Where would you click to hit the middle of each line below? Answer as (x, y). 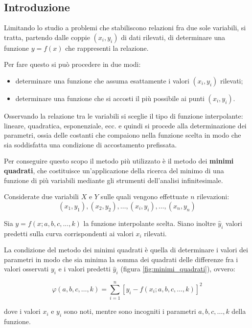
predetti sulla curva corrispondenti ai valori (69, 233)
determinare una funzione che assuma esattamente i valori (102, 80)
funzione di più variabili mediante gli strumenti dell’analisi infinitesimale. (114, 180)
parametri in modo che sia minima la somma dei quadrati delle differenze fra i (121, 259)
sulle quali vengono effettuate (144, 196)
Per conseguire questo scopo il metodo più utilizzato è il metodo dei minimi (119, 161)
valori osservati (26, 269)
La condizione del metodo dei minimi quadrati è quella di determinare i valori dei (126, 250)
